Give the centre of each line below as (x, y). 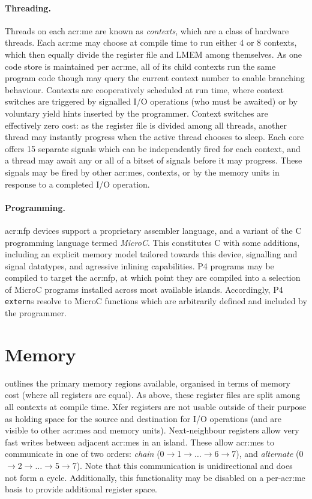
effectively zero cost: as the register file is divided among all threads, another (146, 125)
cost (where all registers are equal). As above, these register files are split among (153, 395)
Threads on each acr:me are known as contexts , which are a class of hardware (147, 30)
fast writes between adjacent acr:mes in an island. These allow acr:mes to (139, 442)
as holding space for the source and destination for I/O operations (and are (143, 418)
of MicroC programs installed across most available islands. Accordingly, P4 (144, 289)
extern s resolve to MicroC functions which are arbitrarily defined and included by (156, 301)
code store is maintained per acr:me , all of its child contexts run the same (140, 66)
